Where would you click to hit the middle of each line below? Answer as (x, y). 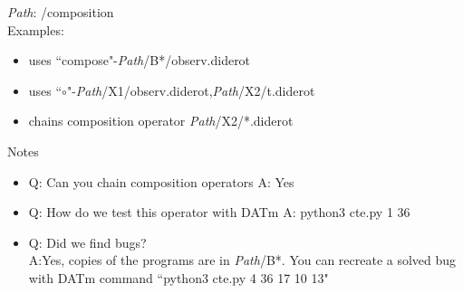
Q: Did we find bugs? (87, 242)
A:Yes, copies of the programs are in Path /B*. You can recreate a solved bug (242, 260)
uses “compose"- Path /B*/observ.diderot (140, 60)
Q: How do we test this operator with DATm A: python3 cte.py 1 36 (219, 212)
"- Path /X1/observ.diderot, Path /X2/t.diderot (191, 90)
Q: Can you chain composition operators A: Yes (161, 181)
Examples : (36, 29)
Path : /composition (61, 12)
